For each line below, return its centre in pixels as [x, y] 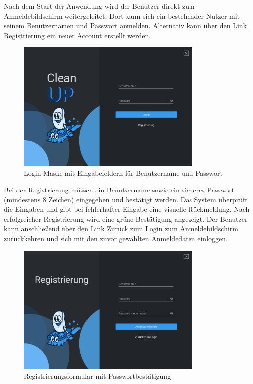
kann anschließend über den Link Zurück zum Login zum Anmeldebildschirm [121, 228]
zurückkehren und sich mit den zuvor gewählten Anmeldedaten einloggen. [116, 238]
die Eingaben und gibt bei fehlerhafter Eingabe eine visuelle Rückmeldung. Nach [127, 209]
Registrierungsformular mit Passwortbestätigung [97, 376]
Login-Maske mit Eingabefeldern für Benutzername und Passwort [123, 173]
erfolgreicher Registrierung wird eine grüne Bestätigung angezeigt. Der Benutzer [126, 219]
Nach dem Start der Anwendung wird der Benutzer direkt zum [99, 6]
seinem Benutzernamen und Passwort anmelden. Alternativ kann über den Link [126, 26]
